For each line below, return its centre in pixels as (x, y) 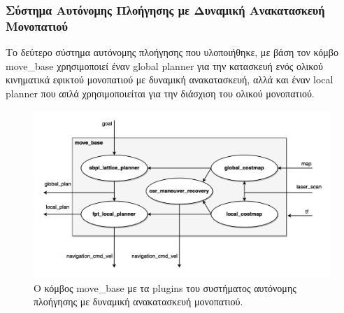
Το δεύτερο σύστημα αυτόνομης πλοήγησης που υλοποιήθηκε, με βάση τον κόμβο (172, 52)
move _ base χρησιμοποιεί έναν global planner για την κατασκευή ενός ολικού (165, 65)
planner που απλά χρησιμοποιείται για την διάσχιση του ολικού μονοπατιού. (160, 93)
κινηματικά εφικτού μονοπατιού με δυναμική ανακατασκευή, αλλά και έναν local (170, 79)
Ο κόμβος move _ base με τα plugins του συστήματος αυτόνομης (165, 287)
